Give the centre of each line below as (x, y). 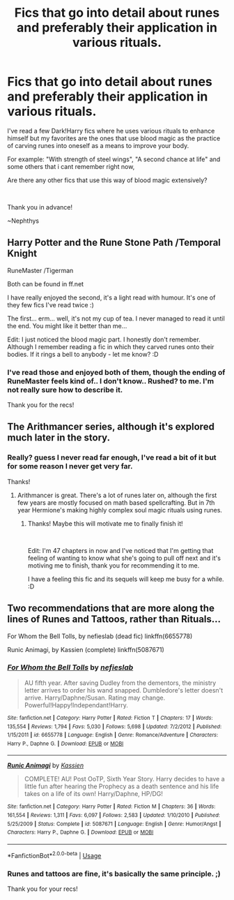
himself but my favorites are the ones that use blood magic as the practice (114, 138)
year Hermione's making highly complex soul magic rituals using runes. (120, 510)
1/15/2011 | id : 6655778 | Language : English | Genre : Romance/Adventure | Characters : (113, 735)
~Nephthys (23, 221)
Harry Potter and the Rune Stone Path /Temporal (114, 243)
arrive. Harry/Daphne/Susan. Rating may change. (95, 698)
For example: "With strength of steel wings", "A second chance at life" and (114, 159)
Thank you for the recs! (41, 405)
